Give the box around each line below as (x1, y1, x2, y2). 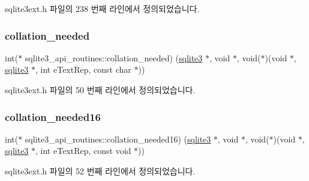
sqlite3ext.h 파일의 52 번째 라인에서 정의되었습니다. (5, 165, 196, 177)
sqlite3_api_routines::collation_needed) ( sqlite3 (25, 51, 203, 64)
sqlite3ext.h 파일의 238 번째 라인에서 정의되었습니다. (5, 2, 200, 14)
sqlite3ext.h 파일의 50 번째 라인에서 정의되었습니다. (5, 84, 196, 96)
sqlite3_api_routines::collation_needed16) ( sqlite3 (25, 132, 211, 145)
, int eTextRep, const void (35, 144, 131, 157)
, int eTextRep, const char (35, 63, 131, 76)
